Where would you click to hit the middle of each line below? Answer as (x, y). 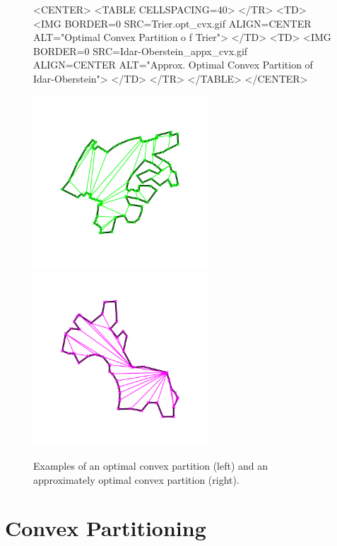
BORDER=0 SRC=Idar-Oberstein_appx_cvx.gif (141, 51)
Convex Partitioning (106, 528)
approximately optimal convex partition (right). (136, 479)
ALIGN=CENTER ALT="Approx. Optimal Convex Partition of (173, 65)
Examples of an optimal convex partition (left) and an (151, 466)
